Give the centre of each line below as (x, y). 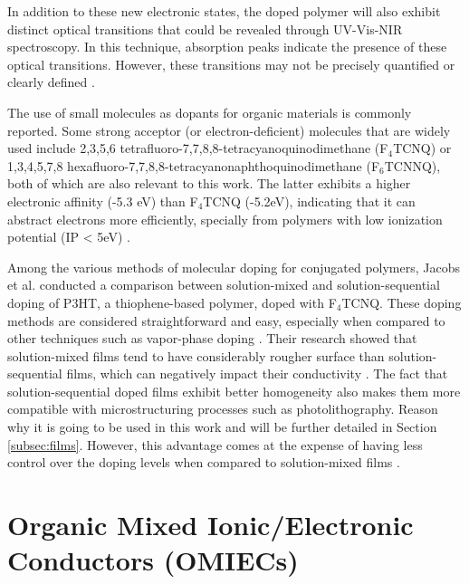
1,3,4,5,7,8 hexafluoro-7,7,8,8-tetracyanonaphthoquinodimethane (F (194, 165)
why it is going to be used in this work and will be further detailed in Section (222, 427)
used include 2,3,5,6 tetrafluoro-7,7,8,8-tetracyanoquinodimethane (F (198, 148)
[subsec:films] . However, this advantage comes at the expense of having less (215, 444)
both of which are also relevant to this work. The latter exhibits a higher (209, 183)
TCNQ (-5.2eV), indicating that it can (309, 201)
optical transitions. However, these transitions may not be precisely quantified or (231, 64)
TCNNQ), (412, 165)
